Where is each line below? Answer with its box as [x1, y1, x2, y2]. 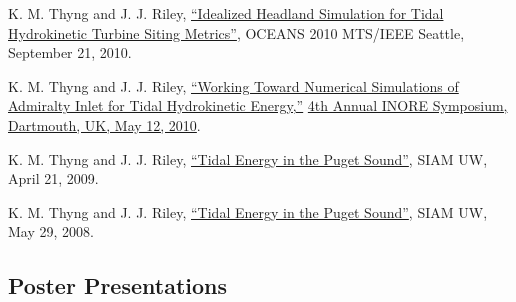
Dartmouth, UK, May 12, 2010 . [8, 114, 201, 135]
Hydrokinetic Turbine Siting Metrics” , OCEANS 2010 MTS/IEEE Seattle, [8, 22, 465, 43]
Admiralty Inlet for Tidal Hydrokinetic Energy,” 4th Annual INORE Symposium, [8, 95, 508, 116]
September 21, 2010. [8, 42, 132, 63]
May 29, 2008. [8, 221, 94, 242]
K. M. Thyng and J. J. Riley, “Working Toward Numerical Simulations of [8, 75, 459, 96]
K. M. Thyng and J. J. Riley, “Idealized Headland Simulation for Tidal [8, 3, 444, 23]
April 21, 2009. [8, 168, 99, 189]
